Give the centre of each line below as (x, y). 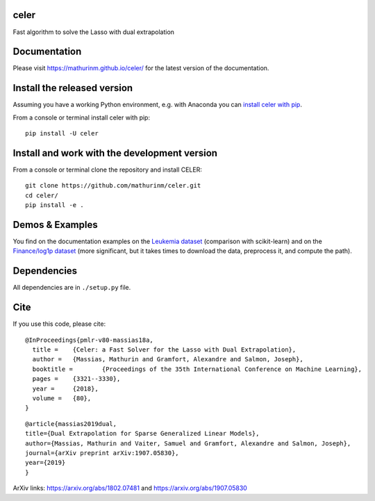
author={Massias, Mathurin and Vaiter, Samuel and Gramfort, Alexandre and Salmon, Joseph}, (188, 443)
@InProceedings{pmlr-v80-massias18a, (90, 340)
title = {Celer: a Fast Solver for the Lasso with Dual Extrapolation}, (164, 350)
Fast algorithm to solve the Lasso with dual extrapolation (94, 32)
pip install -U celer (62, 133)
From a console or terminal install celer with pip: (82, 117)
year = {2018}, (65, 388)
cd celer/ (42, 195)
